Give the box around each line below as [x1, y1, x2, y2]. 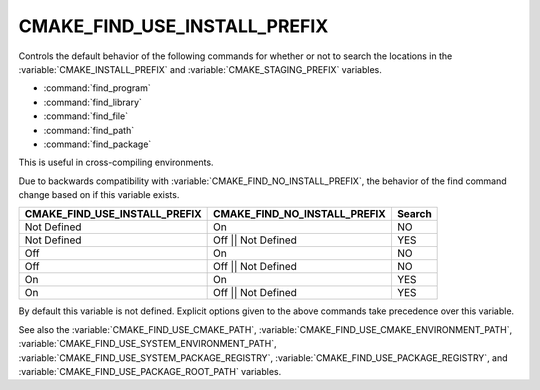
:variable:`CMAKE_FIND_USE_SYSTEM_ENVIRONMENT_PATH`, [18, 338, 277, 350]
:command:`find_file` [43, 110, 129, 122]
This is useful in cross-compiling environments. [18, 156, 214, 169]
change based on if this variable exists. [18, 189, 180, 201]
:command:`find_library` [43, 96, 142, 108]
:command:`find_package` [43, 138, 152, 150]
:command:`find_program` [43, 82, 151, 94]
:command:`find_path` [43, 124, 135, 136]
